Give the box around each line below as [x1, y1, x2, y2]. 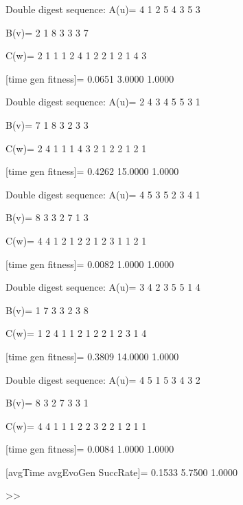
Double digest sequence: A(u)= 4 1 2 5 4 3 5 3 [5, 2, 200, 16]
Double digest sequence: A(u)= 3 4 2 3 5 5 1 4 [5, 280, 200, 294]
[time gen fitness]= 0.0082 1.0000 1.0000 [5, 256, 174, 271]
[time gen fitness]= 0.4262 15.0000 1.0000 [5, 164, 179, 178]
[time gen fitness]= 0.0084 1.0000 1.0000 [5, 442, 174, 456]
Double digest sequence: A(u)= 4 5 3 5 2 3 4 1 [5, 187, 200, 201]
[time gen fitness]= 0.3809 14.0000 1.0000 [5, 349, 179, 363]
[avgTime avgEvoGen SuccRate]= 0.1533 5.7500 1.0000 [5, 464, 238, 479]
